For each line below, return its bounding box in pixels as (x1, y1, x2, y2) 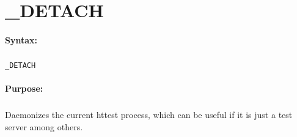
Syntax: (5, 33, 37, 46)
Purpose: (5, 82, 43, 95)
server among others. (5, 120, 83, 133)
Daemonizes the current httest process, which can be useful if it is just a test (5, 108, 293, 121)
